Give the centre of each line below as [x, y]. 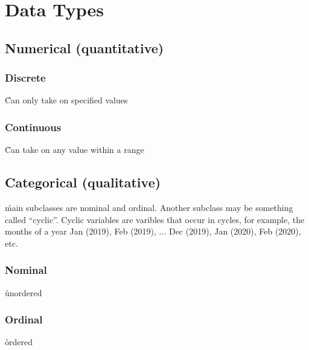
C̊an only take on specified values [66, 100]
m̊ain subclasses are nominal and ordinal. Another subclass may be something [149, 207]
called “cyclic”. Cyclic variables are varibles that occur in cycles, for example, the [155, 219]
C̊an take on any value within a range [75, 150]
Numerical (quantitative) [84, 47]
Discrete [25, 78]
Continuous [33, 127]
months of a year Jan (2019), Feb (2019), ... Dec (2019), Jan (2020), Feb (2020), [153, 231]
